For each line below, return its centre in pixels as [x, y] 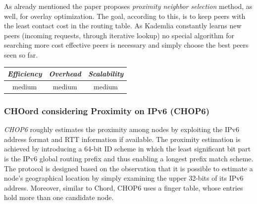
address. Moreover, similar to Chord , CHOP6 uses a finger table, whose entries [124, 187]
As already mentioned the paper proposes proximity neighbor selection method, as [128, 6]
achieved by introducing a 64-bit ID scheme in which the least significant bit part [128, 149]
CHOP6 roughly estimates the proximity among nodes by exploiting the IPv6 [122, 129]
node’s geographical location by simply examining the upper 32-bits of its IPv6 [124, 178]
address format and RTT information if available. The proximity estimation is [122, 139]
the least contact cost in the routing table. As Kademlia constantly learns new [123, 26]
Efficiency [25, 74]
